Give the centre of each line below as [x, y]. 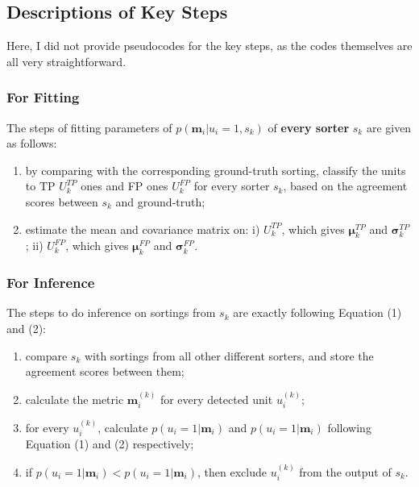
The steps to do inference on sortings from [111, 312]
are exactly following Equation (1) [317, 312]
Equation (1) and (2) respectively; [110, 444]
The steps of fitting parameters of [89, 127]
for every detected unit [216, 399]
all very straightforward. [66, 61]
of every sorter [309, 127]
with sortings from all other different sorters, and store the [229, 355]
